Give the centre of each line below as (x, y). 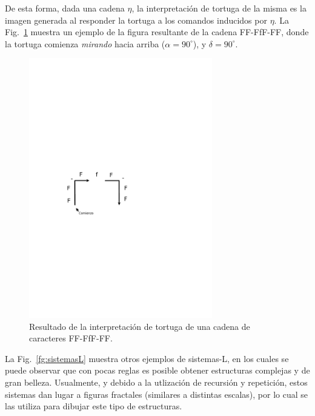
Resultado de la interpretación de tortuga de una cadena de (140, 326)
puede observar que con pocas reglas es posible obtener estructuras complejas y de (157, 370)
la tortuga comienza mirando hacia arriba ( (85, 43)
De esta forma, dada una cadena (65, 8)
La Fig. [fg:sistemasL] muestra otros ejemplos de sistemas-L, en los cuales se (147, 358)
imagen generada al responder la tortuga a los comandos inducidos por (136, 20)
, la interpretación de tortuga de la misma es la (219, 8)
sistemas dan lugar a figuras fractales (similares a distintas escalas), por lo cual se (157, 394)
